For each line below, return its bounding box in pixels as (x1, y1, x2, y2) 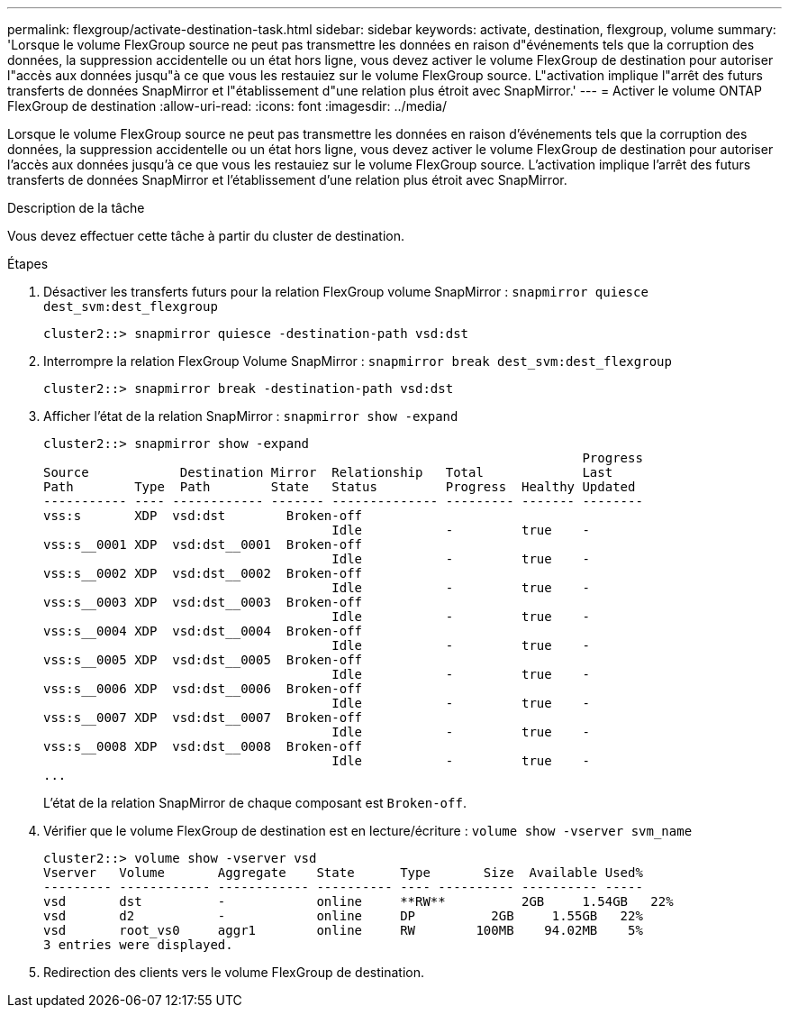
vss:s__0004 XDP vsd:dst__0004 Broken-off (43, 624, 363, 638)
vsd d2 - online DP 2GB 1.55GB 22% (43, 909, 643, 923)
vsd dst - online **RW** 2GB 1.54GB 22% (43, 894, 674, 909)
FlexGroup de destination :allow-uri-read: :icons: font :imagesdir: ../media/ (7, 98, 447, 114)
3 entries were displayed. (43, 937, 233, 952)
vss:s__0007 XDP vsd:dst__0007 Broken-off (43, 710, 363, 725)
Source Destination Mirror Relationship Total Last (43, 465, 613, 480)
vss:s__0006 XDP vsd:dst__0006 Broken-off (43, 681, 363, 696)
